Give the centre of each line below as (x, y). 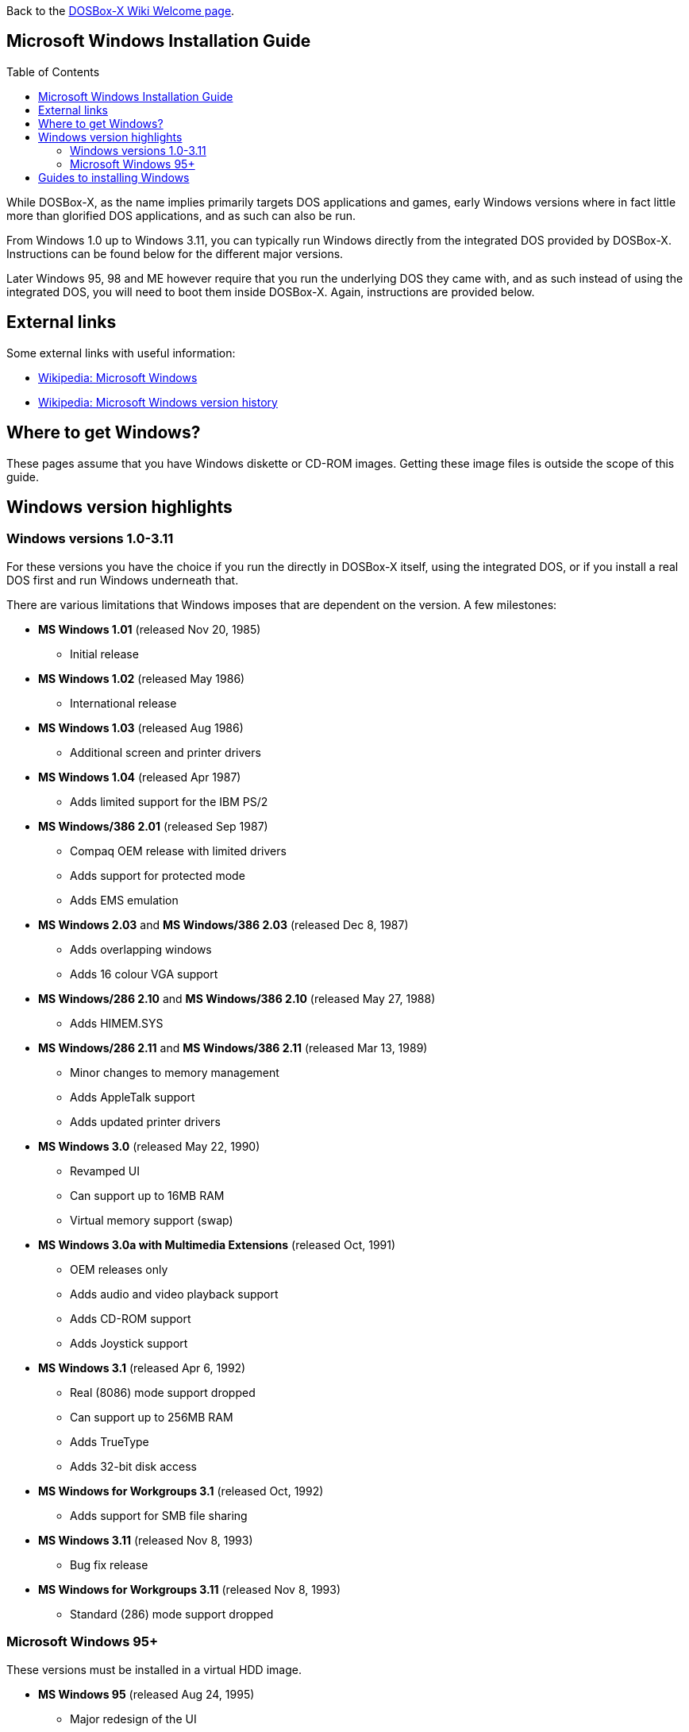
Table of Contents (53, 71)
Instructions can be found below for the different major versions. (175, 253)
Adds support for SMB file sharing (159, 1515)
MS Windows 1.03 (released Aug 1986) (141, 727)
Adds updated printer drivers (145, 1121)
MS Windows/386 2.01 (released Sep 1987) (153, 826)
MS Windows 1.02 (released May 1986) (142, 678)
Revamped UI (105, 1171)
